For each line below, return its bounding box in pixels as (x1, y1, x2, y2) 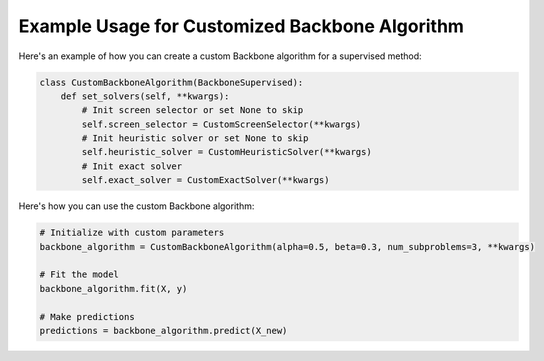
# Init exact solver (81, 160, 183, 172)
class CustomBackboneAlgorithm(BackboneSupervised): (39, 76, 304, 88)
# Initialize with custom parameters (39, 227, 225, 239)
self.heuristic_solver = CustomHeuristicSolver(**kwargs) (81, 146, 372, 158)
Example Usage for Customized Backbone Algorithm (18, 15, 465, 37)
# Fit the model (39, 269, 120, 280)
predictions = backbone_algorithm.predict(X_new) (39, 325, 288, 336)
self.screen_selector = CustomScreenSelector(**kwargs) (81, 118, 362, 130)
